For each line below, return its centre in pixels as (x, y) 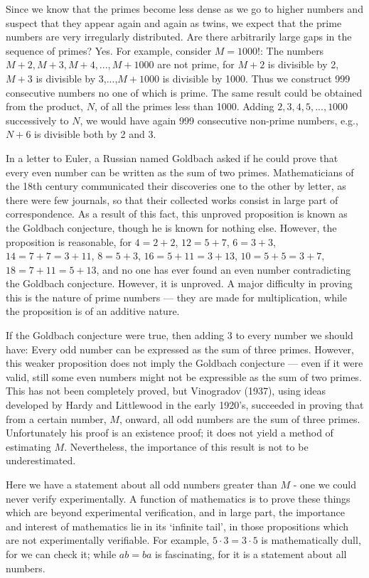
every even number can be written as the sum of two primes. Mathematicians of (180, 172)
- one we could (325, 484)
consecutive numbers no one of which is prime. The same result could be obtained (184, 92)
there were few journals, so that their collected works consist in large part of (172, 199)
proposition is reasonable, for (69, 241)
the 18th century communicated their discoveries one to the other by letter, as (176, 186)
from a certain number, (56, 418)
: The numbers (292, 50)
